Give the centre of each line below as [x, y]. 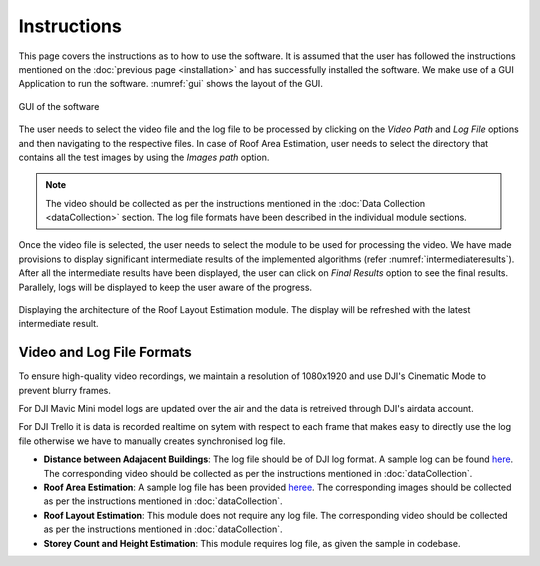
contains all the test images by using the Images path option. [144, 157]
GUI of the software [59, 106]
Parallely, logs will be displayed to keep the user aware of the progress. [165, 287]
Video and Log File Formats [105, 352]
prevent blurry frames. [65, 390]
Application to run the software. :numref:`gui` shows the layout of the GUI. [171, 84]
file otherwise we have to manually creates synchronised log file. [152, 441]
